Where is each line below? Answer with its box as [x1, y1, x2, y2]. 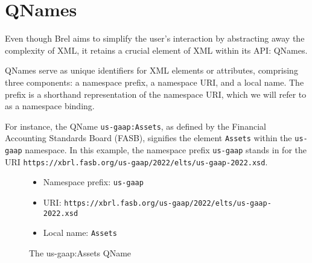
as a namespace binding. [5, 100, 95, 112]
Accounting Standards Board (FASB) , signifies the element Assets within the [5, 131, 292, 144]
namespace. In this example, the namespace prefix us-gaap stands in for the [25, 144, 307, 156]
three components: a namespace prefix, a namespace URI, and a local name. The [5, 75, 304, 88]
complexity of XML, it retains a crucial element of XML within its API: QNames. [5, 43, 308, 56]
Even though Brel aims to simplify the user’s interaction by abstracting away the [5, 32, 305, 45]
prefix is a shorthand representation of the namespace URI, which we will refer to [5, 87, 307, 100]
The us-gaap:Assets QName [29, 246, 132, 259]
